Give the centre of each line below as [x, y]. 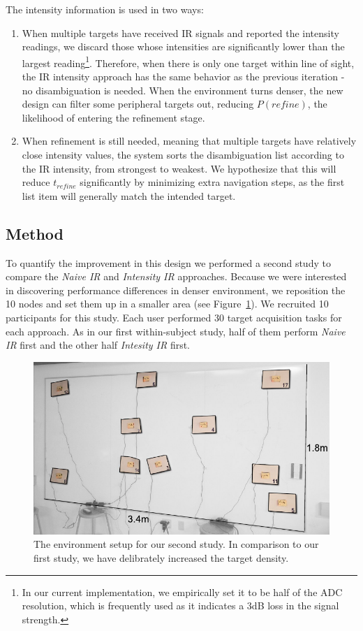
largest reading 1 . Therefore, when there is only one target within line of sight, [188, 61]
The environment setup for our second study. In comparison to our [176, 544]
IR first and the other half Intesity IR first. [98, 345]
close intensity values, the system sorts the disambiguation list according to [183, 154]
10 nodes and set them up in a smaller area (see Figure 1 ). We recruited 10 [167, 304]
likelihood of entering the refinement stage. [113, 117]
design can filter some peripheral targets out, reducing [138, 104]
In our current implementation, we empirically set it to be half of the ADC [182, 592]
